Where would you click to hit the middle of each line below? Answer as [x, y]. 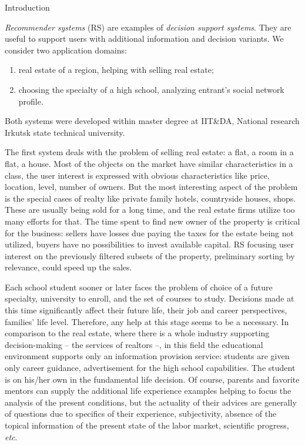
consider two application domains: [66, 50]
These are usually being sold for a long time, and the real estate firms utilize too [150, 210]
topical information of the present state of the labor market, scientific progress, [147, 425]
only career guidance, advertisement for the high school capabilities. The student [150, 368]
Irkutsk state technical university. [65, 132]
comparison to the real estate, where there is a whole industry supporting [137, 333]
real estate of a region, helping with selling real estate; [116, 70]
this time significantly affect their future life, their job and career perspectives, [146, 310]
